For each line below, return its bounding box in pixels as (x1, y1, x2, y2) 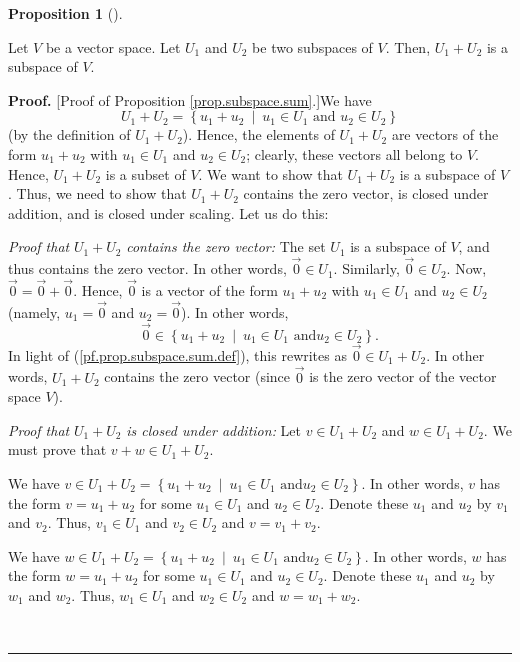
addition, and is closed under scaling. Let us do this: (8, 202, 329, 223)
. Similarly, (333, 258, 400, 279)
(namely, (8, 301, 61, 322)
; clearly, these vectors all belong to (246, 143, 463, 164)
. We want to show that (198, 163, 343, 184)
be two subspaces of (252, 36, 373, 57)
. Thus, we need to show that (8, 183, 187, 204)
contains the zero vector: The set (126, 236, 326, 257)
